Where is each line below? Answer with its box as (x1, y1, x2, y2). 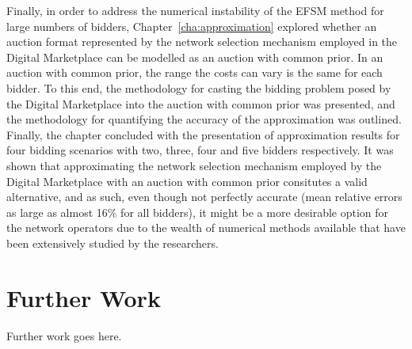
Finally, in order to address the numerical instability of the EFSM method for (6, 2, 384, 18)
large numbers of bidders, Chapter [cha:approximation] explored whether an (6, 17, 377, 34)
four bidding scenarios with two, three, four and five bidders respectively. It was (6, 142, 394, 158)
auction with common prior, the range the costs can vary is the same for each (6, 64, 383, 81)
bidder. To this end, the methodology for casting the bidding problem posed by (6, 79, 391, 96)
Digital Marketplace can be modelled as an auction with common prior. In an (6, 48, 383, 65)
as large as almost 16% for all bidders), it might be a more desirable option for (6, 203, 389, 220)
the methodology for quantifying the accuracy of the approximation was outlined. (6, 111, 402, 127)
